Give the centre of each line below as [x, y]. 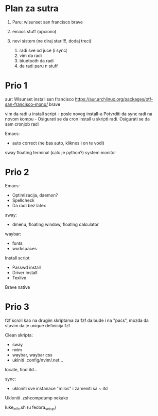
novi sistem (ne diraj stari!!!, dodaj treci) [52, 41]
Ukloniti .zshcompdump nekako [37, 397]
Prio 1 [16, 86]
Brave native [18, 287]
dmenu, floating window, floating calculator [55, 224]
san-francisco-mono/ [26, 104]
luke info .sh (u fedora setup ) [31, 408]
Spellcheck [23, 200]
